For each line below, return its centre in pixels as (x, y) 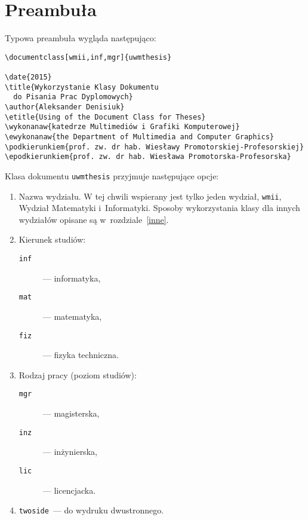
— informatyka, (72, 278)
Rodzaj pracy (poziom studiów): (78, 374)
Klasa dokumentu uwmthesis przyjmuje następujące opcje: (112, 175)
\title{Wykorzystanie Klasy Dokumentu (82, 87)
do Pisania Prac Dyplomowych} (73, 97)
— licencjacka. (69, 490)
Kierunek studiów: (52, 239)
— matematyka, (72, 316)
